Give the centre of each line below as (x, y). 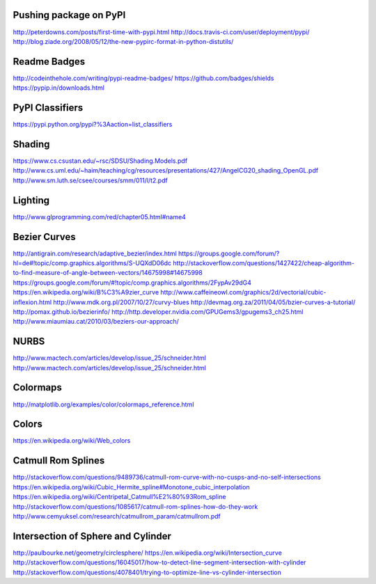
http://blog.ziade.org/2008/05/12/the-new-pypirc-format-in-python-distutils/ (123, 41)
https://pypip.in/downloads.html (58, 88)
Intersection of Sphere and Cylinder (92, 536)
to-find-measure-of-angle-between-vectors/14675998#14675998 (108, 273)
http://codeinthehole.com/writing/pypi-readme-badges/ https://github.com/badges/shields (143, 78)
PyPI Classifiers (48, 108)
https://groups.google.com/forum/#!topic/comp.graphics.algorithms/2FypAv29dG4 (132, 283)
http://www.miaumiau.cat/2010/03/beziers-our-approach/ (96, 322)
